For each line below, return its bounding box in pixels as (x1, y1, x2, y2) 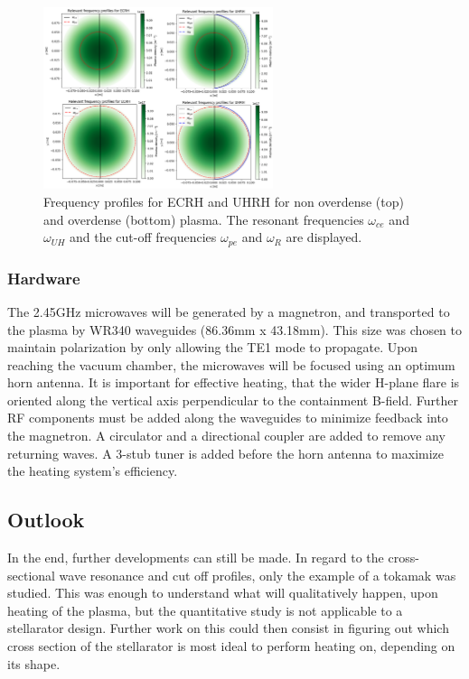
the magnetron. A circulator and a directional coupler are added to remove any (7, 426, 446, 445)
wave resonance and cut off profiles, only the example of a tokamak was (59, 565, 456, 584)
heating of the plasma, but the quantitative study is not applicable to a (7, 600, 403, 619)
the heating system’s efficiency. (7, 461, 178, 480)
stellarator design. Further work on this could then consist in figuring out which (7, 619, 449, 637)
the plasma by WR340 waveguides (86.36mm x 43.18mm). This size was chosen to (7, 320, 463, 339)
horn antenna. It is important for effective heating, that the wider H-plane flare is (7, 373, 460, 392)
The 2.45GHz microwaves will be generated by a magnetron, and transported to (7, 302, 450, 321)
